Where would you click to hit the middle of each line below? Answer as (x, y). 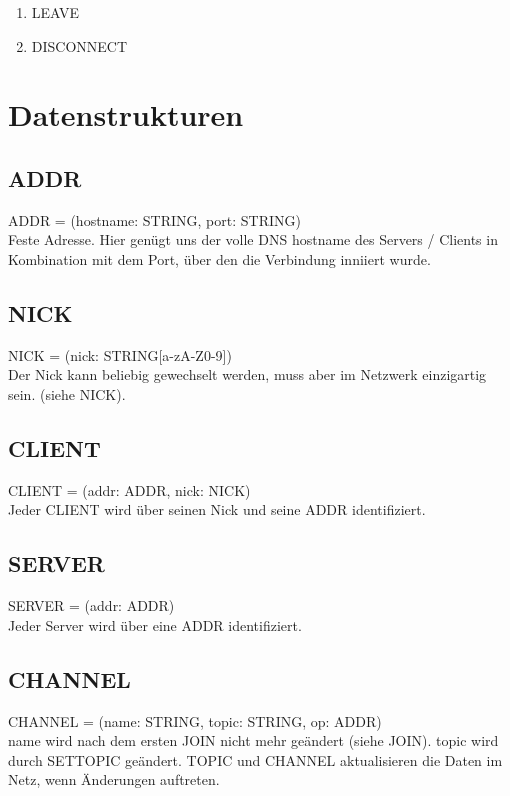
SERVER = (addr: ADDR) (91, 605)
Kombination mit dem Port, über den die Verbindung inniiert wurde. (219, 258)
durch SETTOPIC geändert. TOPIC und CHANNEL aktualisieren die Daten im (255, 759)
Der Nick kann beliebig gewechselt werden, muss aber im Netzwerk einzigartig (247, 374)
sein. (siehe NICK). (67, 393)
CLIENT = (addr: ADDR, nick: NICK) (129, 489)
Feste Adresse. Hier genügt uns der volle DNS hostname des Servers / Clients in (253, 239)
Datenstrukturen (126, 114)
